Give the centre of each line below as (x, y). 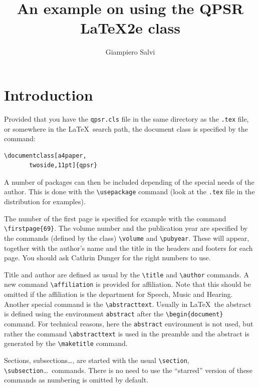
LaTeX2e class (130, 28)
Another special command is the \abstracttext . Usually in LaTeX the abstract (128, 304)
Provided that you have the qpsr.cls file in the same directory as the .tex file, (126, 118)
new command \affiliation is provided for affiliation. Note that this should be (127, 284)
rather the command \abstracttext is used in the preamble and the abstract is (127, 333)
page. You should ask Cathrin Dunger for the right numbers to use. (107, 258)
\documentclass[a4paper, (45, 155)
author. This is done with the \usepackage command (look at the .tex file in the (129, 191)
